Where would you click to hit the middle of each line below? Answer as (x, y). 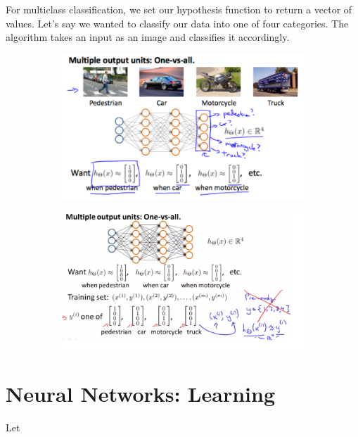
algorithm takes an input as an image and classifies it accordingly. (148, 37)
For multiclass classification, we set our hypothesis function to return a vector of (179, 9)
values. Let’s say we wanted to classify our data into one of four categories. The (177, 23)
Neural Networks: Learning (140, 393)
